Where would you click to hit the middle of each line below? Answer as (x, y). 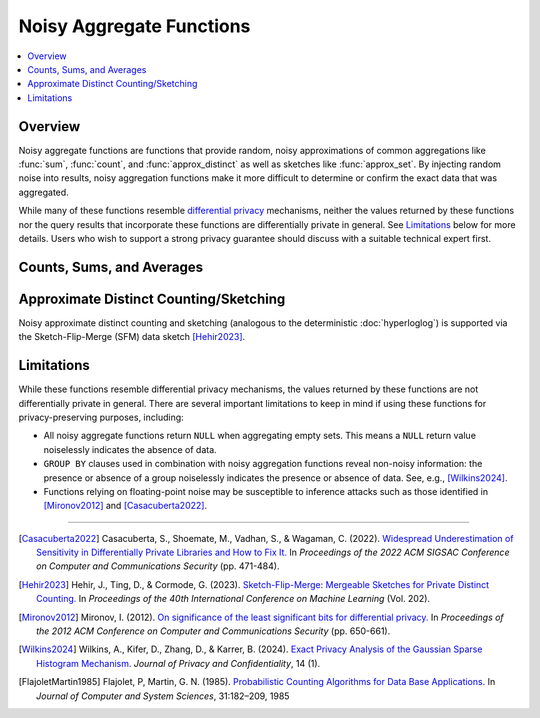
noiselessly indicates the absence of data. (130, 449)
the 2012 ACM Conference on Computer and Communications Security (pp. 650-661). (213, 631)
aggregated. (43, 192)
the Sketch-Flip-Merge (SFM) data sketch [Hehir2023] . (132, 337)
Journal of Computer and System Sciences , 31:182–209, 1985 (163, 696)
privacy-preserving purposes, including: (101, 417)
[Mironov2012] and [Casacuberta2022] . (125, 506)
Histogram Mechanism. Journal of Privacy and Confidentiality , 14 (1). (178, 663)
